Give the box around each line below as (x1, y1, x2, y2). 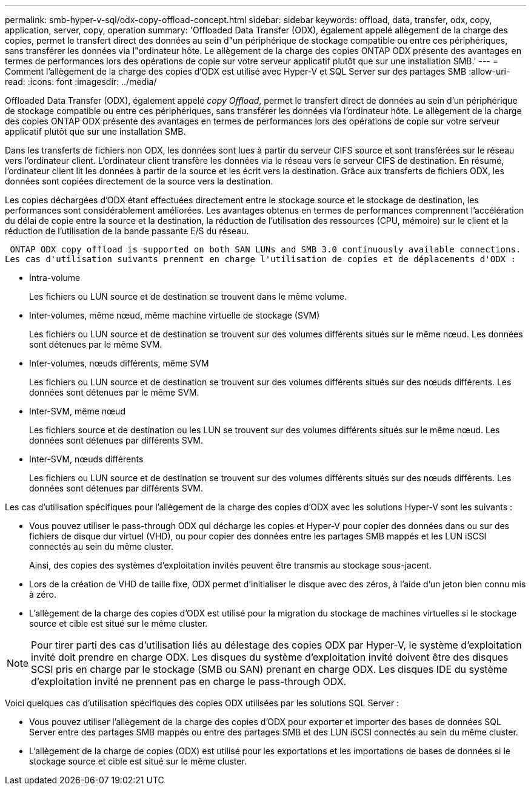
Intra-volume (29, 272, 81, 283)
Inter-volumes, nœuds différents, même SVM (29, 358, 209, 368)
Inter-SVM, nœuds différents (29, 454, 144, 464)
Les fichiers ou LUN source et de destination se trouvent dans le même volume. (29, 291, 347, 302)
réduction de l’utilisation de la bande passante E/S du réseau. (5, 226, 249, 236)
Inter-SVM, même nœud (29, 406, 125, 416)
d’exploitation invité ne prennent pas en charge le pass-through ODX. (31, 675, 347, 687)
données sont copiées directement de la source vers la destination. (5, 176, 273, 186)
